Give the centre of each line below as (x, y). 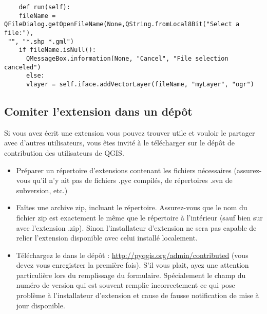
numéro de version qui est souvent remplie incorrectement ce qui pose (126, 285)
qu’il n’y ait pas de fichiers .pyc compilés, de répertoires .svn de (132, 180)
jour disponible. (41, 305)
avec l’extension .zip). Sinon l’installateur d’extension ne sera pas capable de (136, 227)
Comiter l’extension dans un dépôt (98, 111)
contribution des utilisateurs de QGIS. (64, 152)
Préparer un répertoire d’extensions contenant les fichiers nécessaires (124, 170)
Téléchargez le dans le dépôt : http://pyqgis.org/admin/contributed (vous (132, 255)
